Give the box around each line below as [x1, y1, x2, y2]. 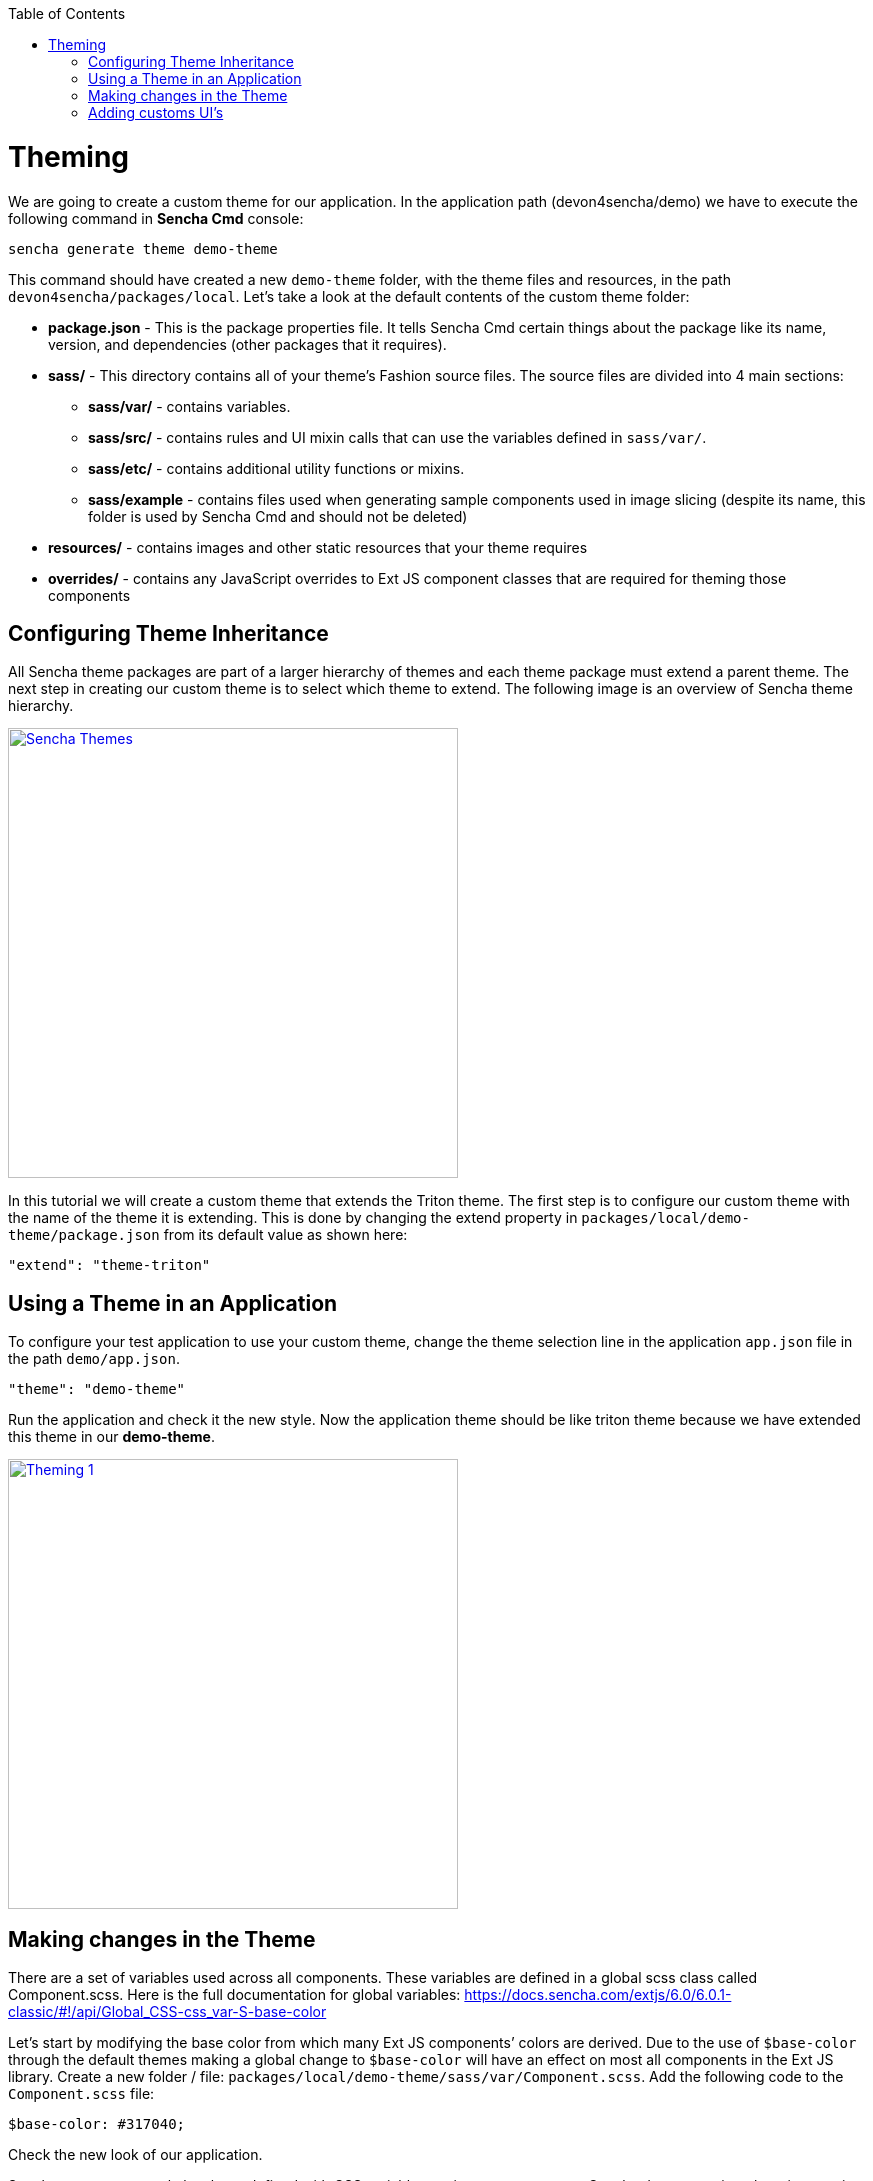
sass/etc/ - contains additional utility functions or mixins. [88, 459, 465, 477]
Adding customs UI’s [88, 104, 224, 121]
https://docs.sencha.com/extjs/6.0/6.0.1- [464, 1986, 732, 2004]
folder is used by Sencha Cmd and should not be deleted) [88, 507, 468, 525]
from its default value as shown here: [163, 1226, 408, 1244]
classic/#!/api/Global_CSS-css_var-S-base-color [8, 2003, 327, 2021]
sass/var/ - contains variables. [88, 397, 291, 415]
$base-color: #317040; [8, 2116, 186, 2133]
